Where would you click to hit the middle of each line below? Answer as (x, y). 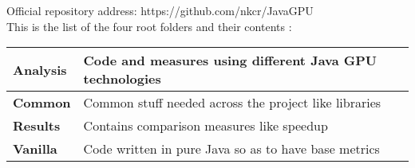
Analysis (40, 69)
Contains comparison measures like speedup (206, 126)
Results (37, 126)
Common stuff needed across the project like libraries (232, 103)
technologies (122, 79)
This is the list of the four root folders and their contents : (149, 26)
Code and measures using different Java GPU (230, 61)
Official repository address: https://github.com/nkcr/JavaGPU (160, 10)
